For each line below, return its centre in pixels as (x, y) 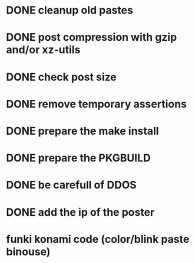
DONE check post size (61, 77)
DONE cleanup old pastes (70, 10)
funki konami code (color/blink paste (98, 239)
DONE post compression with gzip (92, 38)
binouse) (28, 251)
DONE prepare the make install (82, 131)
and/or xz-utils (43, 50)
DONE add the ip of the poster (80, 212)
